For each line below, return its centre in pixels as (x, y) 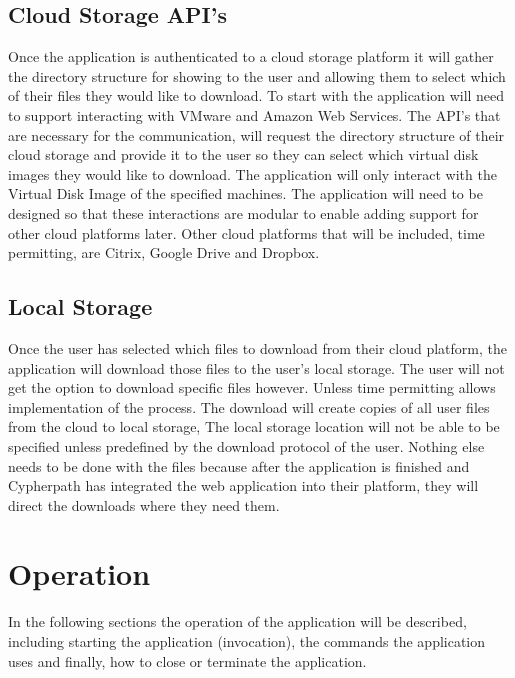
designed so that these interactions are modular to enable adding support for (243, 212)
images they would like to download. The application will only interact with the (252, 173)
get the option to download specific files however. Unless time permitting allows (252, 387)
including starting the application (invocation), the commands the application (247, 641)
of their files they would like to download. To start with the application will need (256, 95)
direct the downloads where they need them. (144, 504)
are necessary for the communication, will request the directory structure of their (256, 134)
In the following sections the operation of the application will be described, (237, 621)
